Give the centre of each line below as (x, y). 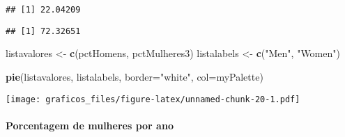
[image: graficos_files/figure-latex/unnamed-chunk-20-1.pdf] (153, 99)
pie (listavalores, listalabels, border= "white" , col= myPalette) (135, 76)
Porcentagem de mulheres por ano (90, 125)
